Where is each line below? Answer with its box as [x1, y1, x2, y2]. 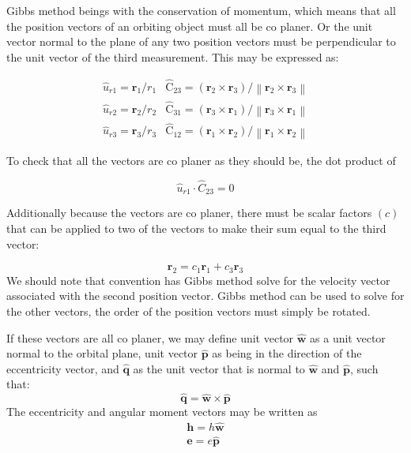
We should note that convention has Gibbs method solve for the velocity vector [6, 271, 390, 288]
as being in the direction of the [212, 345, 362, 361]
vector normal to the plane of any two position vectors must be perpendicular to [6, 33, 396, 50]
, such [350, 360, 379, 376]
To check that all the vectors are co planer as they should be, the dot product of [6, 152, 396, 169]
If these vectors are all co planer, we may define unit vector [6, 329, 294, 346]
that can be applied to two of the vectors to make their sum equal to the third [6, 219, 386, 236]
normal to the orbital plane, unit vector [6, 345, 198, 361]
